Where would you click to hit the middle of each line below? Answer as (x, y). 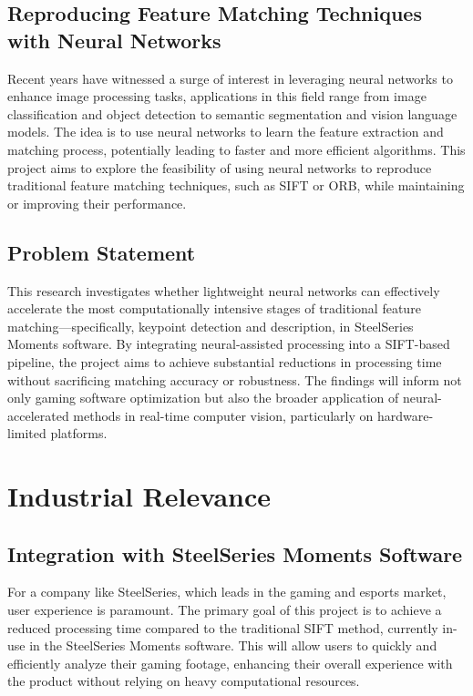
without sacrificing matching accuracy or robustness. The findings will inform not (235, 379)
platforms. (79, 433)
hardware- (405, 415)
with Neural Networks (114, 40)
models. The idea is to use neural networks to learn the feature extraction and (226, 132)
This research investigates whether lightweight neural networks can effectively (224, 290)
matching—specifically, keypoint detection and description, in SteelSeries (211, 326)
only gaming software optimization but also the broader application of (203, 398)
